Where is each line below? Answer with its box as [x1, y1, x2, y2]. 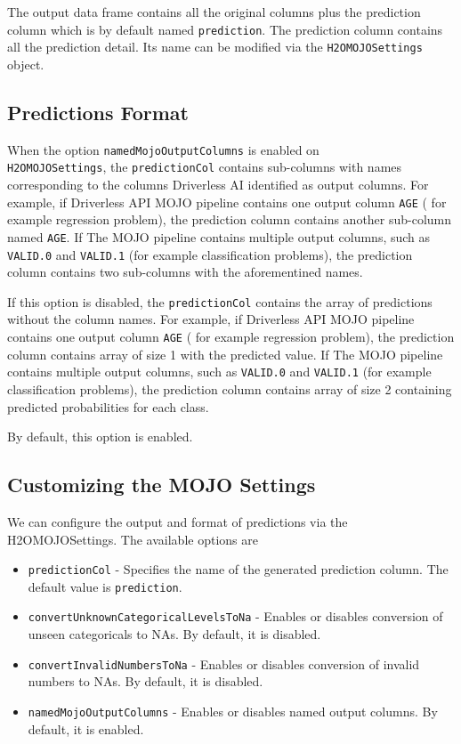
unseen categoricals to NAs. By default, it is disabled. [28, 625, 321, 643]
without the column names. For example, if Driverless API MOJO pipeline [7, 310, 415, 328]
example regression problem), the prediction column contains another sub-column [7, 210, 452, 229]
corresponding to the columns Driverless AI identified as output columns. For [7, 175, 429, 194]
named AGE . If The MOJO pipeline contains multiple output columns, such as [7, 227, 431, 246]
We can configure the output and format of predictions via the [7, 512, 348, 530]
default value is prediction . [28, 577, 182, 595]
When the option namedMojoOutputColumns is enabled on [7, 140, 319, 158]
